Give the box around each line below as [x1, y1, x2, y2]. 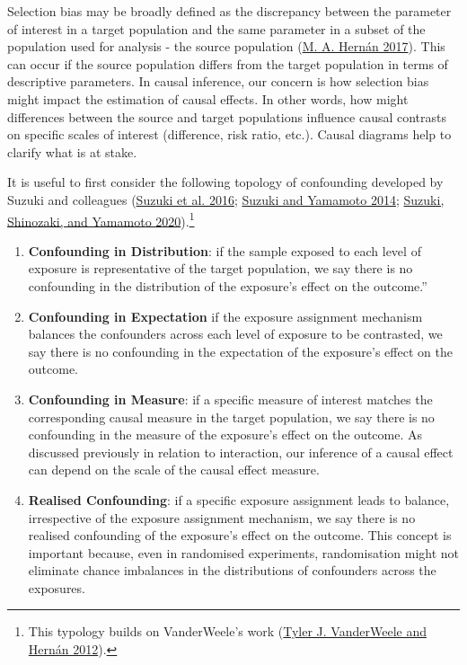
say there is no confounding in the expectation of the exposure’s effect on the [28, 341, 453, 360]
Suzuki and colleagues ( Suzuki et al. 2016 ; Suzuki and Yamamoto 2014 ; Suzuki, [7, 190, 445, 208]
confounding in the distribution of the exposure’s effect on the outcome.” [28, 276, 427, 295]
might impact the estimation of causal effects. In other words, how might [7, 89, 409, 108]
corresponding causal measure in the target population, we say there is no [28, 407, 435, 426]
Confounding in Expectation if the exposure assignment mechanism [28, 306, 423, 325]
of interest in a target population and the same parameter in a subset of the [7, 19, 426, 38]
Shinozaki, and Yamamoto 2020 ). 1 [7, 208, 195, 230]
